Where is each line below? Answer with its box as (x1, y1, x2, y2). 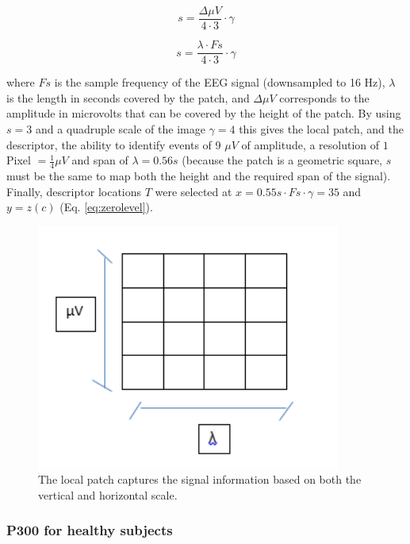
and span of (71, 152, 128, 168)
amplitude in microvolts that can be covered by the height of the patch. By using (6, 105, 401, 122)
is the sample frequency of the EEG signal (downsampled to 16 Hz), (54, 74, 385, 91)
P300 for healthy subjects (6, 520, 173, 540)
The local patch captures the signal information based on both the (38, 471, 362, 488)
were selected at (155, 183, 232, 199)
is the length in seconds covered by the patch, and (6, 89, 250, 106)
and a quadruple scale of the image (35, 120, 205, 137)
